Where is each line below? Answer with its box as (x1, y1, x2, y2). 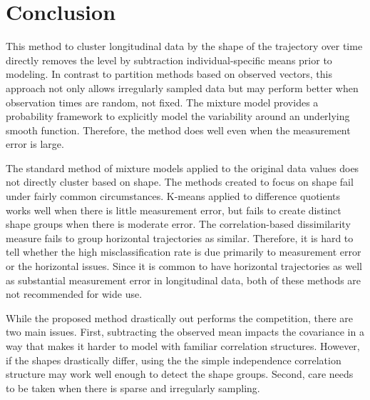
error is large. (6, 136, 64, 151)
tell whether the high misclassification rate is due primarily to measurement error (6, 244, 361, 259)
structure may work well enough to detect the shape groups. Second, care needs (6, 366, 354, 381)
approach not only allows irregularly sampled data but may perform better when (6, 80, 359, 95)
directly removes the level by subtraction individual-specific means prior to (6, 52, 332, 67)
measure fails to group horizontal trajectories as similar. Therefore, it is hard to (6, 230, 354, 245)
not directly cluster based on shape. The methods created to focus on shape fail (6, 174, 354, 189)
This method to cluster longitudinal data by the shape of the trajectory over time (6, 39, 363, 54)
